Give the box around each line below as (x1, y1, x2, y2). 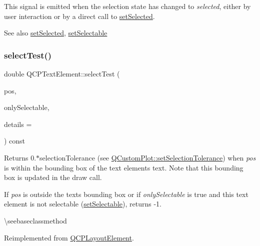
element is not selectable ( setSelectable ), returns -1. (4, 198, 161, 209)
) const (4, 135, 25, 146)
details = (4, 118, 32, 129)
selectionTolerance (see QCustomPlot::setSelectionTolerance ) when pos (39, 152, 256, 162)
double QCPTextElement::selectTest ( (4, 68, 120, 78)
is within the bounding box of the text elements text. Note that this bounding (4, 162, 243, 172)
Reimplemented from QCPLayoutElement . (4, 232, 134, 242)
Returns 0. (4, 152, 36, 162)
